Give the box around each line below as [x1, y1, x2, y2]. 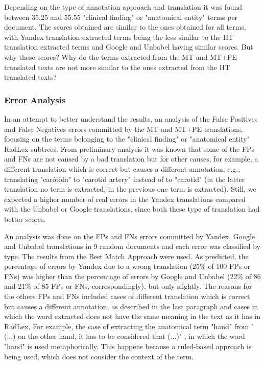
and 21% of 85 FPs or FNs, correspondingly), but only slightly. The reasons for [4, 281, 252, 291]
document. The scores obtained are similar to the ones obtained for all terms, [4, 21, 246, 32]
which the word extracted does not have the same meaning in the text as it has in [4, 311, 260, 322]
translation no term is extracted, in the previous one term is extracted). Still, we [4, 184, 256, 194]
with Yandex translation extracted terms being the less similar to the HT [4, 31, 234, 42]
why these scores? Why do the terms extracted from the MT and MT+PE [4, 51, 237, 62]
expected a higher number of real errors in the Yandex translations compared [4, 193, 246, 204]
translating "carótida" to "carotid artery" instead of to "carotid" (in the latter [4, 173, 245, 184]
